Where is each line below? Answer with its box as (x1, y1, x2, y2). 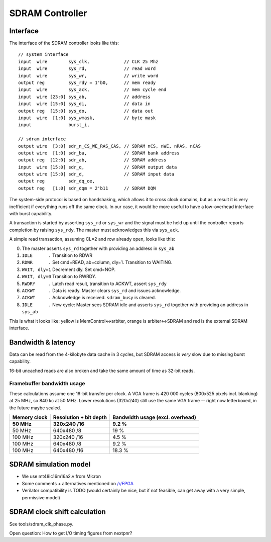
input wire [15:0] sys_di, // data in (18, 101, 151, 107)
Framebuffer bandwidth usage (9, 380, 85, 387)
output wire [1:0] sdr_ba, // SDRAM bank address (18, 150, 180, 156)
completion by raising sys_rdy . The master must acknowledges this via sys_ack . (9, 227, 180, 233)
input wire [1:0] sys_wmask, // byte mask (18, 115, 156, 121)
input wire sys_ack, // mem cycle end (18, 87, 167, 93)
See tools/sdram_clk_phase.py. (9, 521, 74, 527)
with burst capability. (9, 211, 53, 217)
